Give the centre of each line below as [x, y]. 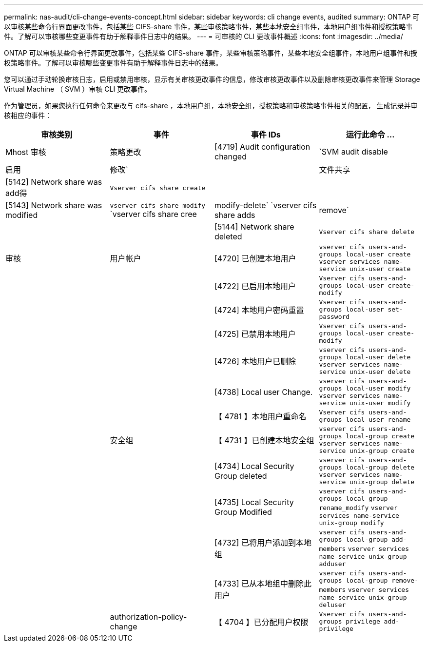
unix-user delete [380, 372]
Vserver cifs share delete [367, 232]
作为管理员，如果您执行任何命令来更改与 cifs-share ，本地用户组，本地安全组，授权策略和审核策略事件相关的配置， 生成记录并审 [211, 106]
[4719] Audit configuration [262, 147]
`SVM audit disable [353, 152]
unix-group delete [382, 482]
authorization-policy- [148, 617]
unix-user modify [380, 403]
